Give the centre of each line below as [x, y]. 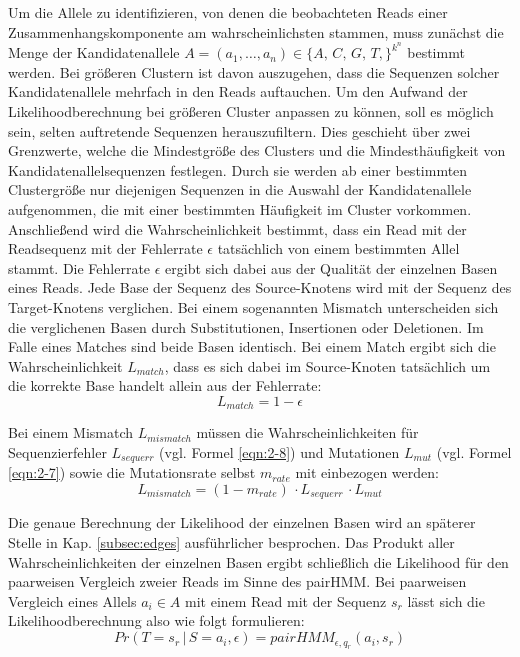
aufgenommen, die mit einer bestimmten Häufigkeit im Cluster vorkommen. [240, 209]
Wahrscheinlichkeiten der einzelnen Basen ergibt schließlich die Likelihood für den [258, 561]
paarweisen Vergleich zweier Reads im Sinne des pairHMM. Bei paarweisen [237, 581]
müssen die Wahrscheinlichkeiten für [307, 432]
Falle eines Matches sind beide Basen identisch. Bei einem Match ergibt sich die [252, 346]
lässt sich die [446, 600]
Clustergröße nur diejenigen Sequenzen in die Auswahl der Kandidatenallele [240, 189]
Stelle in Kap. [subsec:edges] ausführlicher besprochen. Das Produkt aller [231, 542]
